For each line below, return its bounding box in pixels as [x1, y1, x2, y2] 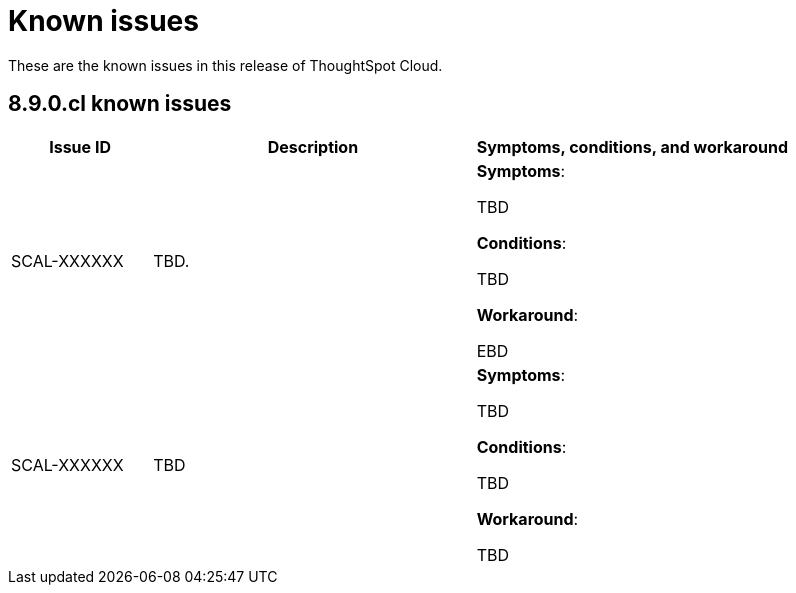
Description [267, 136, 359, 157]
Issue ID [49, 136, 111, 157]
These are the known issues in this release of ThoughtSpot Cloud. [8, 56, 443, 74]
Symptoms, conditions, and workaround [476, 136, 788, 157]
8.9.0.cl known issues [8, 91, 232, 117]
